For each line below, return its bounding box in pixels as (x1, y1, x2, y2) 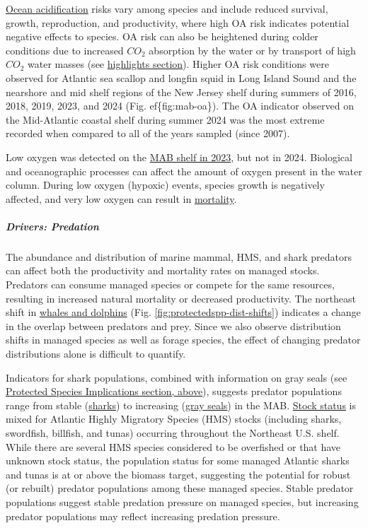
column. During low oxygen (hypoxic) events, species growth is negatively (6, 177, 325, 192)
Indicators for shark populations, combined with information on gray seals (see (6, 370, 347, 385)
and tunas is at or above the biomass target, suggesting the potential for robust (6, 467, 351, 481)
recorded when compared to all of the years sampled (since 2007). (6, 126, 290, 141)
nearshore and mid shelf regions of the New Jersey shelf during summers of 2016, (6, 84, 357, 99)
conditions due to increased (6, 42, 124, 57)
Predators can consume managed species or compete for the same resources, (6, 277, 335, 292)
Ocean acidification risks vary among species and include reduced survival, (6, 1, 328, 16)
